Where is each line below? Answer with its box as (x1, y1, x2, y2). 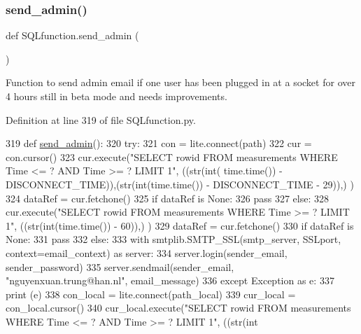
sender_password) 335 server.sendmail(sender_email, (6, 259, 234, 274)
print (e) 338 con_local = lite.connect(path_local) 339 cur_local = (6, 286, 296, 301)
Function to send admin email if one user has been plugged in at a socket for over (6, 75, 355, 90)
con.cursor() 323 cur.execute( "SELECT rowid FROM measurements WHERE (6, 149, 338, 164)
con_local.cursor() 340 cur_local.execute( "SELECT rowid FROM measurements (6, 300, 351, 315)
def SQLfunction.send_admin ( (6, 28, 139, 43)
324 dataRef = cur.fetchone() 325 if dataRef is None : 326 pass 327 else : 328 (6, 190, 329, 205)
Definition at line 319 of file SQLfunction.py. (6, 112, 196, 127)
